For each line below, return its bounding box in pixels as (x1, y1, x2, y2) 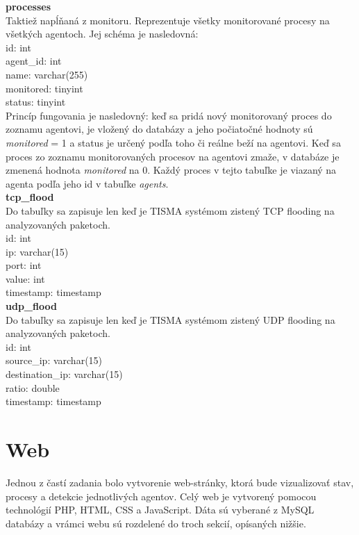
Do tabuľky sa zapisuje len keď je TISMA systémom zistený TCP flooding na (6, 203, 335, 217)
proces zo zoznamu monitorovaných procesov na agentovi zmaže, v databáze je (6, 149, 340, 163)
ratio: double (6, 380, 60, 395)
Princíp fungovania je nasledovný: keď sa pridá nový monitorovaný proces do (6, 108, 332, 122)
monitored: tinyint (6, 81, 83, 95)
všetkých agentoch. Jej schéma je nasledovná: (6, 26, 199, 41)
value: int (6, 271, 45, 286)
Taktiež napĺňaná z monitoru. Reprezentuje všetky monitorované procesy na (6, 13, 330, 27)
